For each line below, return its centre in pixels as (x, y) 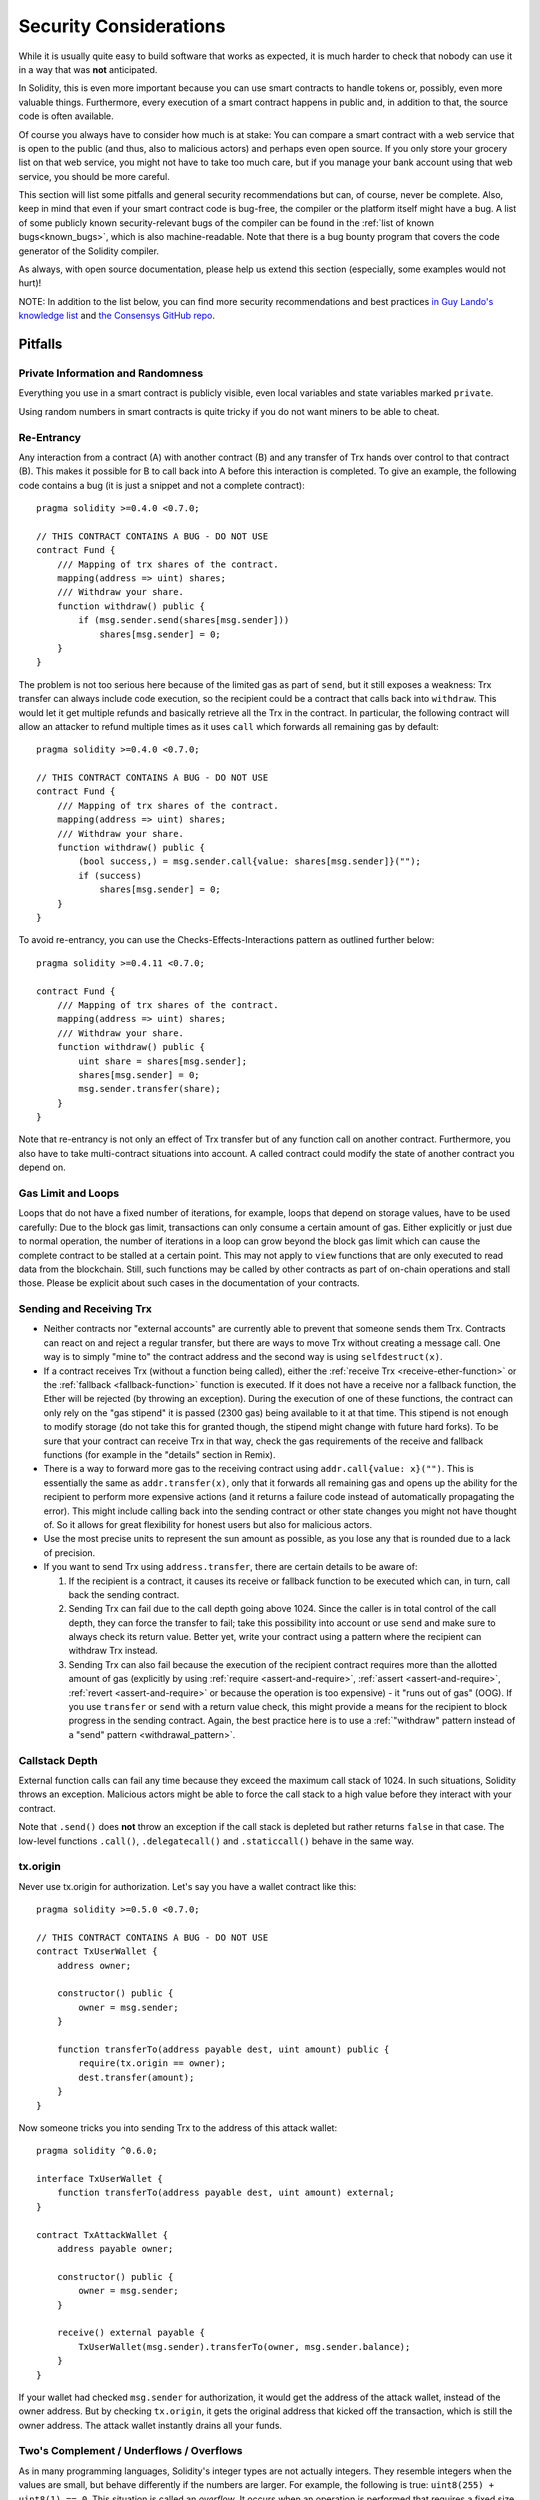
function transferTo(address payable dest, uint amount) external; (225, 2193)
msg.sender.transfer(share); (150, 1089)
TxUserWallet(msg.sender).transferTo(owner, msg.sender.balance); (244, 2346)
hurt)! (30, 283)
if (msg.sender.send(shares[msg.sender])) (184, 620)
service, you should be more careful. (94, 176)
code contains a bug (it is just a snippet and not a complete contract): (161, 485)
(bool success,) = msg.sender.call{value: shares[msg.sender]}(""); (250, 861)
